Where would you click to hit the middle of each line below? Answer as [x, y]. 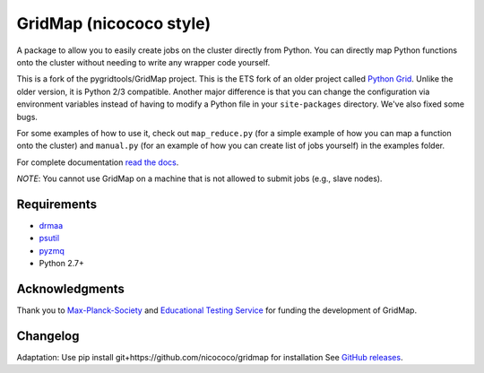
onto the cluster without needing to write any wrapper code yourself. [143, 62]
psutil [49, 239]
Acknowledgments [71, 288]
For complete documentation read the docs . [98, 162]
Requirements [57, 204]
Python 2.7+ [62, 264]
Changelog [48, 336]
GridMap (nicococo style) [113, 23]
